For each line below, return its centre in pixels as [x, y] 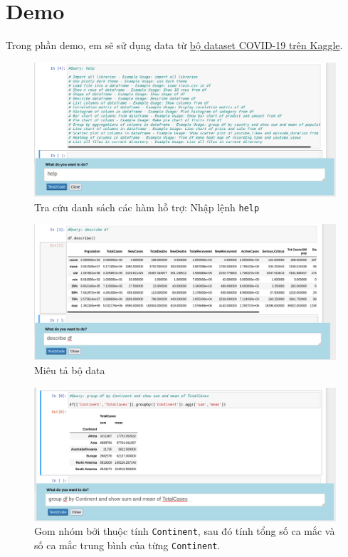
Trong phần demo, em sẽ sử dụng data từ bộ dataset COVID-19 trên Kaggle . [174, 45]
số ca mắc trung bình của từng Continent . [127, 545]
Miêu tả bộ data [70, 370]
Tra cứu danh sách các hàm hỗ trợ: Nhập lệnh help [147, 207]
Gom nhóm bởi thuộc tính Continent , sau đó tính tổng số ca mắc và [185, 531]
